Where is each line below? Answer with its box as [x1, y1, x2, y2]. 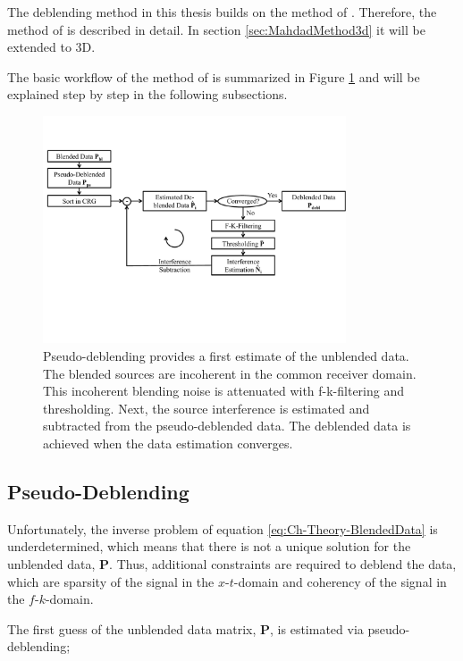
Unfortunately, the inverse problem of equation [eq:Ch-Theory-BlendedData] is [7, 519, 438, 538]
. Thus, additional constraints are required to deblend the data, [109, 554, 457, 573]
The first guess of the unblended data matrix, [7, 619, 257, 638]
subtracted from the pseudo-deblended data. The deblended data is [43, 416, 411, 435]
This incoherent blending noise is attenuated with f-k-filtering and [43, 381, 405, 400]
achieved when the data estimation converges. [43, 433, 293, 452]
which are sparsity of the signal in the [7, 572, 215, 590]
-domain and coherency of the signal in [233, 572, 447, 590]
